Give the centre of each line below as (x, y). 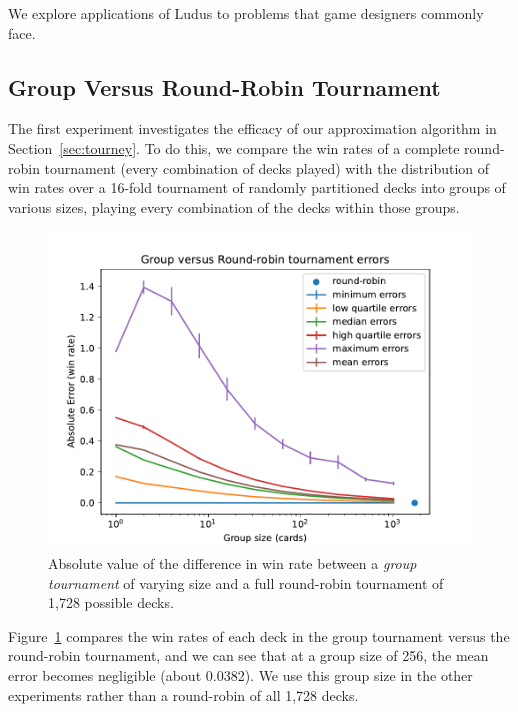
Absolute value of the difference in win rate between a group (232, 562)
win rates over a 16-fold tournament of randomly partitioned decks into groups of (257, 187)
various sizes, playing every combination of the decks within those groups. (234, 206)
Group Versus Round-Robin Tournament (224, 86)
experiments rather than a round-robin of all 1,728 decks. (183, 694)
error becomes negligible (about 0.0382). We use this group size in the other (240, 674)
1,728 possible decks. (111, 602)
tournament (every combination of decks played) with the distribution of (267, 167)
